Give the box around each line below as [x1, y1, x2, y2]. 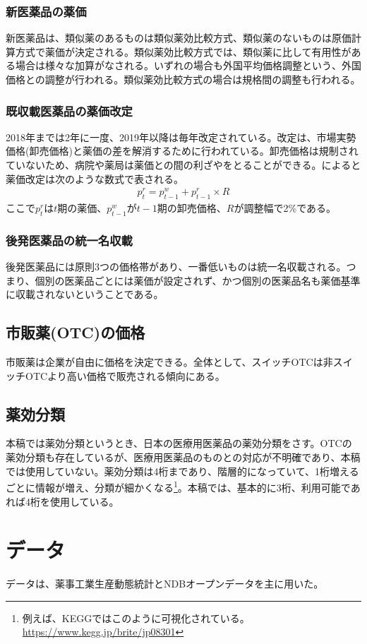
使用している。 [49, 494, 119, 508]
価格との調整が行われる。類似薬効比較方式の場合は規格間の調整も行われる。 [6, 72, 361, 86]
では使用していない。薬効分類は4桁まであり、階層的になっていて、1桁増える [6, 463, 359, 478]
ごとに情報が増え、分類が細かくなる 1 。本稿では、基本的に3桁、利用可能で [6, 478, 351, 494]
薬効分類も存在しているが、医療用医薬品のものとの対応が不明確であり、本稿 [6, 450, 361, 465]
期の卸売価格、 [157, 201, 227, 215]
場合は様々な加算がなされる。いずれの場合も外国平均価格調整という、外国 [15, 58, 361, 73]
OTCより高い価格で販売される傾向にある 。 [25, 368, 225, 383]
